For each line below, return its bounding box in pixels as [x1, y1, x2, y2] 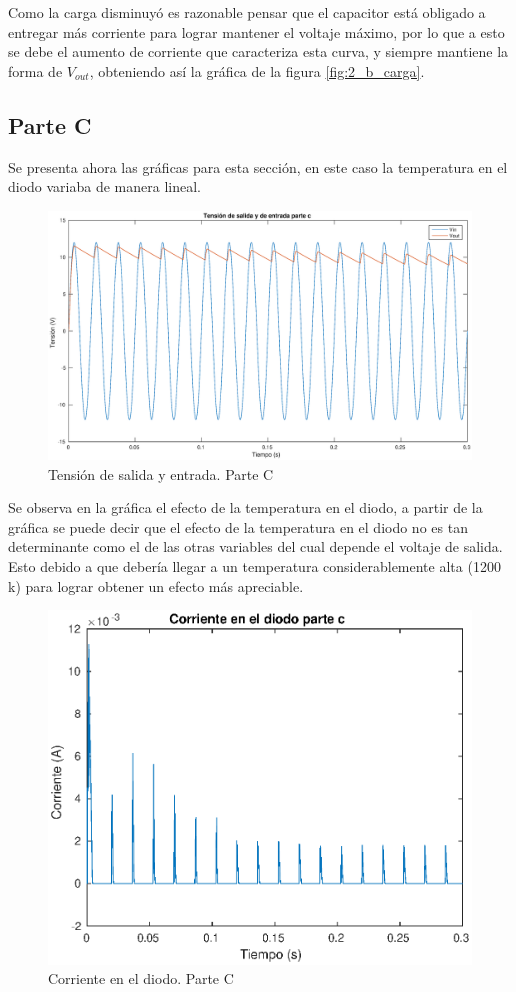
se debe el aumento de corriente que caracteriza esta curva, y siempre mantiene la [8, 41, 509, 62]
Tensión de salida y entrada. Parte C [48, 463, 274, 484]
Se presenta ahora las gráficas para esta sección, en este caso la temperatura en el [8, 156, 508, 177]
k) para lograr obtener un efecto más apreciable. [8, 575, 304, 596]
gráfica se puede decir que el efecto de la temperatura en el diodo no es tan [8, 516, 468, 537]
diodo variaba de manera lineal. [8, 176, 201, 197]
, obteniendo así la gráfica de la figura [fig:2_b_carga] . [89, 60, 425, 81]
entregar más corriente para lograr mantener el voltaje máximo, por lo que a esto [8, 21, 505, 42]
